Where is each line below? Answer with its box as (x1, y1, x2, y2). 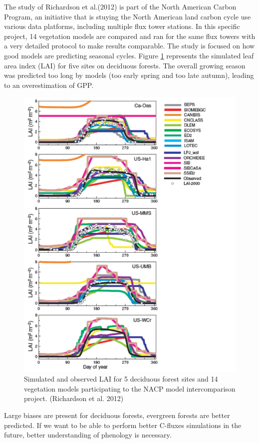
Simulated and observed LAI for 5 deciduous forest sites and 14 (24, 374, 218, 384)
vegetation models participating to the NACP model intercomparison (24, 383, 236, 394)
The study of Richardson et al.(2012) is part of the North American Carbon (4, 1, 237, 11)
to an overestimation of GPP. (4, 79, 94, 90)
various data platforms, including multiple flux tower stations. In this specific (4, 21, 240, 31)
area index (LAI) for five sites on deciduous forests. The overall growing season (4, 60, 246, 70)
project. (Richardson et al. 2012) (24, 393, 124, 404)
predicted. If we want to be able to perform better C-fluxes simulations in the (4, 420, 242, 430)
